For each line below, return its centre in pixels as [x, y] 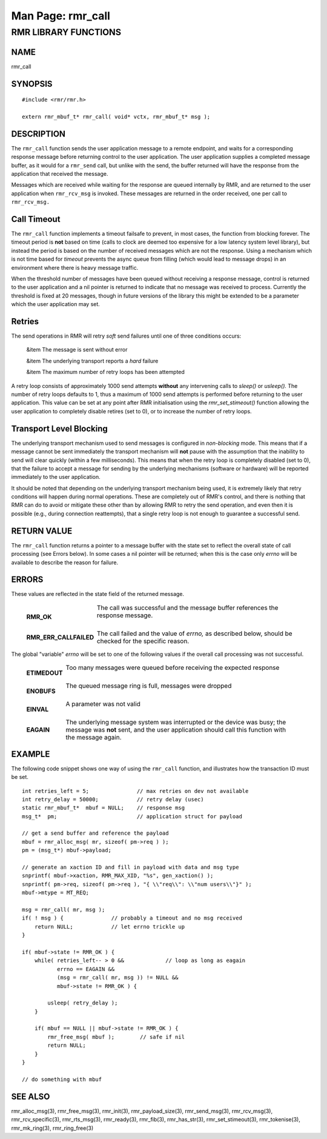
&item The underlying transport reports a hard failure [92, 361]
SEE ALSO [31, 1096]
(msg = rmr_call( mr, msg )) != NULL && [117, 978]
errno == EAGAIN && [86, 969]
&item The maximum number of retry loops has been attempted [105, 372]
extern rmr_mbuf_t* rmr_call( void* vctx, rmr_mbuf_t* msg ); [116, 116]
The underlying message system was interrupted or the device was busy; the [176, 723]
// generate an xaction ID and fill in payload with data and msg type [130, 867]
